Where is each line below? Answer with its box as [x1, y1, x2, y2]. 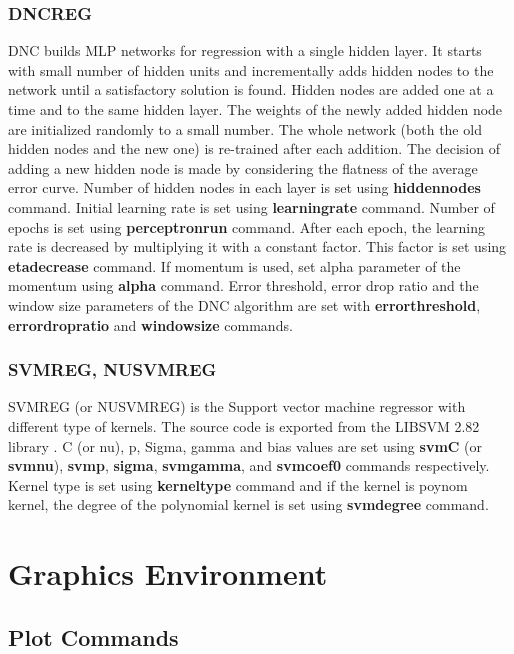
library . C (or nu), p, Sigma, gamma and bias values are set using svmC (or [8, 435, 483, 456]
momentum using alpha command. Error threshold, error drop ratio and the [8, 275, 479, 296]
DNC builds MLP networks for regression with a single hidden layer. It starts [8, 40, 482, 61]
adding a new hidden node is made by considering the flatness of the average [8, 157, 478, 178]
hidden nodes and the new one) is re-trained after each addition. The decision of [8, 138, 500, 159]
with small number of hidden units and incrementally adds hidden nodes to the [8, 59, 494, 80]
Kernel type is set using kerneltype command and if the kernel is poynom [8, 474, 468, 495]
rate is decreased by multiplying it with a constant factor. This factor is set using [8, 236, 507, 257]
